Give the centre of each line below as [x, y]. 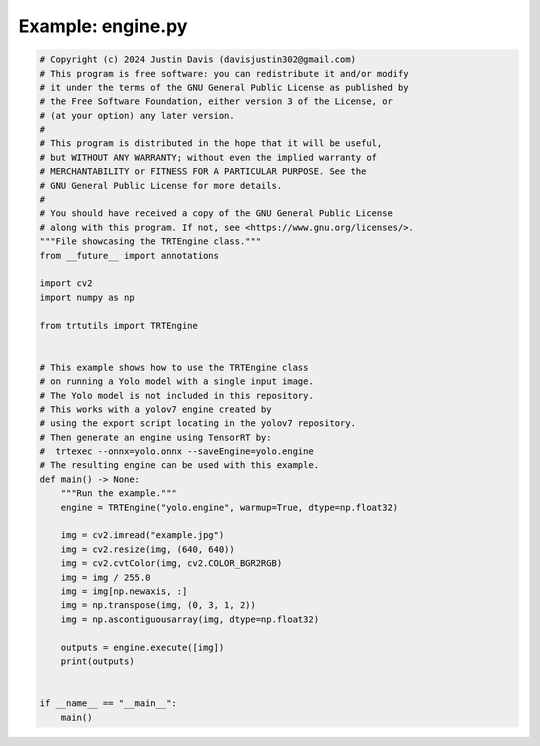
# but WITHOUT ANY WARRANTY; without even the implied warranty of [208, 157]
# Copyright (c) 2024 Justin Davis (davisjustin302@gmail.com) [198, 59]
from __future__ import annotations [129, 255]
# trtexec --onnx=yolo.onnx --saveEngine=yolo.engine [176, 451]
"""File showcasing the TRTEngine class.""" [150, 241]
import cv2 [66, 283]
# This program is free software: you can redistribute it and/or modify [224, 73]
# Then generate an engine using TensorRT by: [155, 437]
